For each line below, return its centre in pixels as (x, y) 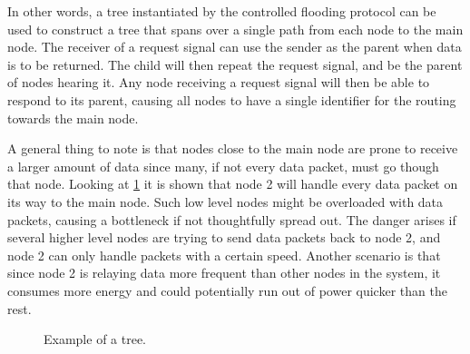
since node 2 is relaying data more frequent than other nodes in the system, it (224, 273)
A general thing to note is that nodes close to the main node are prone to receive (233, 148)
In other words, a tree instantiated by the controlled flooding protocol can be (222, 11)
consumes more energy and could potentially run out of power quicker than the (227, 290)
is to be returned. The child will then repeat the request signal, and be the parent (235, 64)
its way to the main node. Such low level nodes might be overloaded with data (225, 201)
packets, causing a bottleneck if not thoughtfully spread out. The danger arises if (232, 219)
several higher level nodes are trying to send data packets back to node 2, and (224, 237)
